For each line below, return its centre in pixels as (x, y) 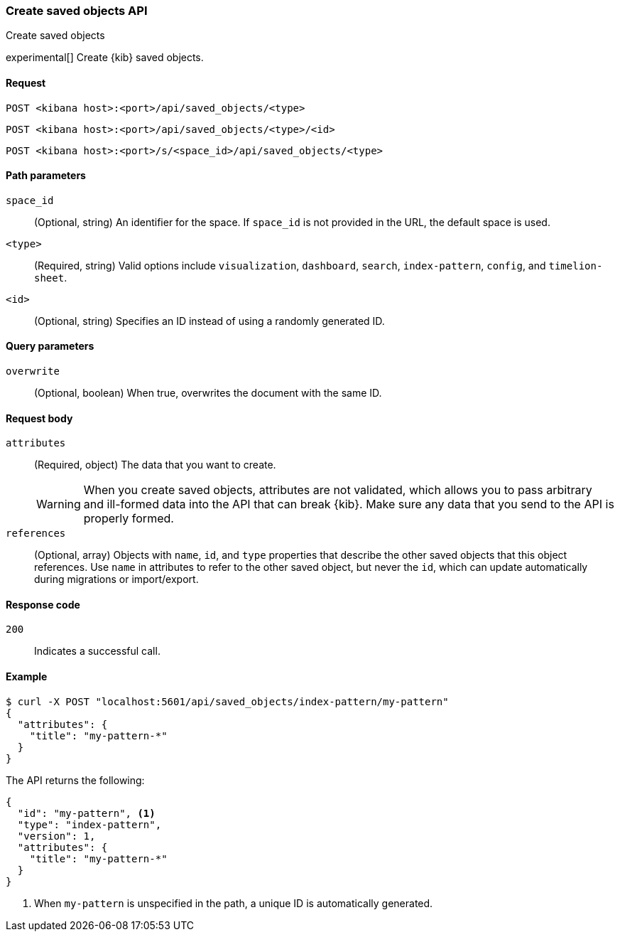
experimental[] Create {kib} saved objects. (105, 58)
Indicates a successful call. (97, 651)
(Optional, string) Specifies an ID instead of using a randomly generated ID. (210, 321)
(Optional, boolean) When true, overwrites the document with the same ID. (208, 393)
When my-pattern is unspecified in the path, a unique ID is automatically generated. (234, 903)
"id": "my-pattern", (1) (86, 813)
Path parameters (46, 176)
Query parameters (50, 346)
